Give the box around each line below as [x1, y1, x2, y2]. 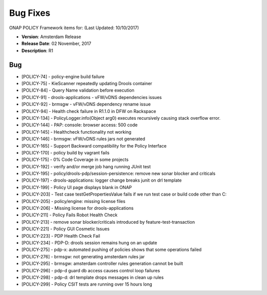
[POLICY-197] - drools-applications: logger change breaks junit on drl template [21, 177, 182, 183]
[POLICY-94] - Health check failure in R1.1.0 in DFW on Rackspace [21, 108, 156, 114]
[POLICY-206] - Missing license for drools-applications [21, 205, 133, 211]
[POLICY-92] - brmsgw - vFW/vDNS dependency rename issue [21, 101, 151, 107]
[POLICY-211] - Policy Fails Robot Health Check [21, 212, 118, 218]
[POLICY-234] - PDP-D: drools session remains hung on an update [21, 240, 158, 246]
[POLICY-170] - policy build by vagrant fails [21, 149, 110, 155]
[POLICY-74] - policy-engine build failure [21, 73, 105, 79]
